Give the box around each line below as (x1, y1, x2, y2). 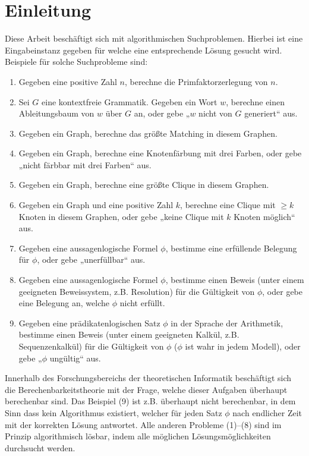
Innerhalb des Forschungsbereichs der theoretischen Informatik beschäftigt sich (5, 372, 292, 384)
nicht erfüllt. (119, 297, 165, 309)
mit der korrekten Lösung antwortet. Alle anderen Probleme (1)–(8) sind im (5, 418, 282, 430)
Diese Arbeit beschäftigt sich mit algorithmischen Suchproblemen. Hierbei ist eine (5, 32, 303, 45)
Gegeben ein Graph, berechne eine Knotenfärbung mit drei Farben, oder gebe (18, 147, 302, 159)
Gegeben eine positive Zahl (18, 75, 117, 87)
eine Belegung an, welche (18, 297, 110, 309)
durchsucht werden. (5, 441, 75, 454)
